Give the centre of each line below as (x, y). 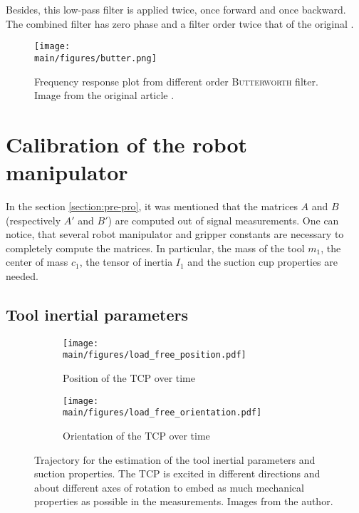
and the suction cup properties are (263, 262)
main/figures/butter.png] (95, 58)
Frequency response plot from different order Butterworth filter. (176, 81)
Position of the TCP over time (129, 378)
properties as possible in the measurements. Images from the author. (184, 501)
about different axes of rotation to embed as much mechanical (169, 487)
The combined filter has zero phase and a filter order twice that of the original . (180, 23)
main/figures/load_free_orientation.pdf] (162, 413)
